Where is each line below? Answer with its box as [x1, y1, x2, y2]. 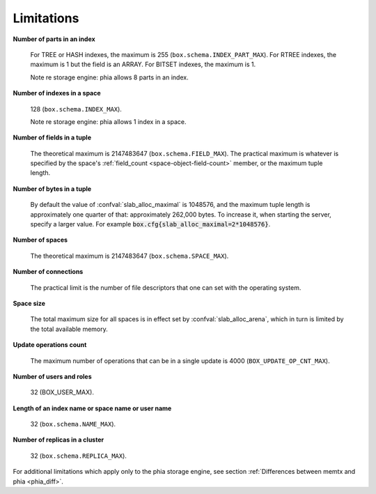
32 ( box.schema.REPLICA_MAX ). [30, 451, 127, 460]
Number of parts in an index [13, 35, 95, 43]
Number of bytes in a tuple [13, 185, 92, 193]
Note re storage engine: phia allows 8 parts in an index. [30, 73, 189, 82]
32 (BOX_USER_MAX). [30, 388, 94, 396]
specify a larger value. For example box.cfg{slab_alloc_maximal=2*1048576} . [30, 220, 271, 229]
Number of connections [13, 268, 84, 276]
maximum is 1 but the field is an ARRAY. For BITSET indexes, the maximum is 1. [30, 60, 256, 69]
